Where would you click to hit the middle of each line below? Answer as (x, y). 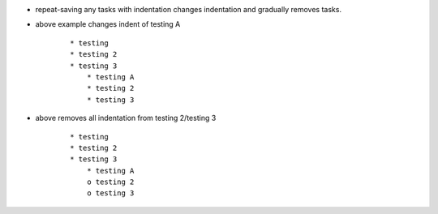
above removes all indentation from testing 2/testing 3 (126, 118)
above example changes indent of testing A (108, 24)
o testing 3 (110, 193)
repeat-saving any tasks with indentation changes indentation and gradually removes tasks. (189, 9)
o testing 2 (110, 182)
